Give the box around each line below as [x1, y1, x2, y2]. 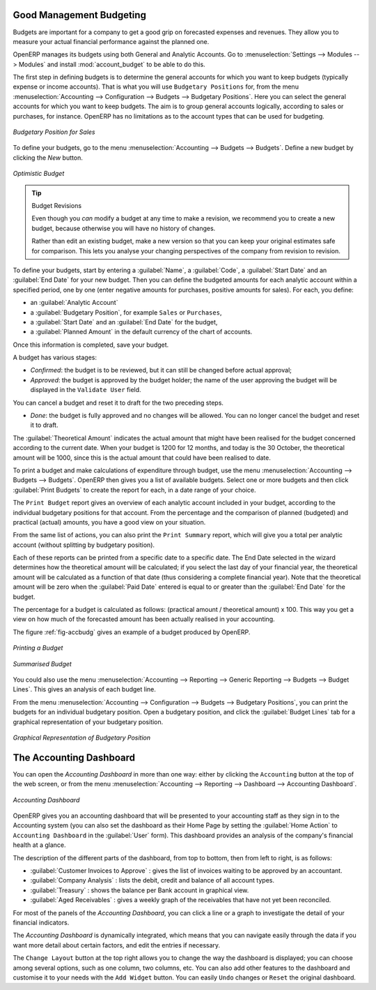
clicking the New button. [13, 153, 83, 162]
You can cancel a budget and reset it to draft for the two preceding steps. [13, 398, 224, 407]
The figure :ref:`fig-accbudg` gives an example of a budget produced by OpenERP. [13, 628, 251, 636]
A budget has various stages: [13, 353, 97, 362]
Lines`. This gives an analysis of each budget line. [13, 685, 157, 693]
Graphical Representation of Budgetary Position [13, 733, 151, 742]
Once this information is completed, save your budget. [13, 340, 169, 349]
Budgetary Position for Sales [13, 128, 95, 136]
